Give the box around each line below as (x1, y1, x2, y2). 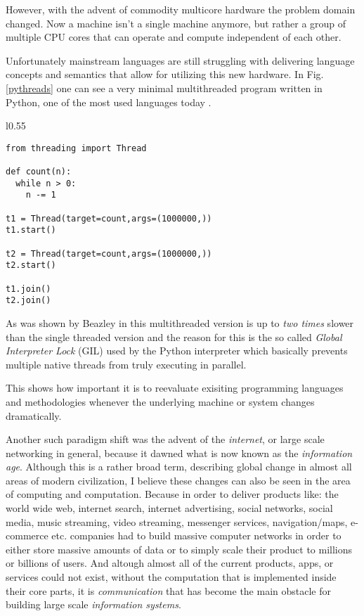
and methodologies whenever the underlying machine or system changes (6, 394, 315, 409)
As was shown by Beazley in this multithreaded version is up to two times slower (6, 315, 354, 330)
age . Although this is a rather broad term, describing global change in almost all (6, 459, 352, 474)
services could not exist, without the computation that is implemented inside (6, 570, 337, 584)
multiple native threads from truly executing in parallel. (6, 357, 247, 371)
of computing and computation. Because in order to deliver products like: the (6, 487, 339, 501)
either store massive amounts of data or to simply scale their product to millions (6, 541, 353, 556)
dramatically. (6, 408, 62, 423)
